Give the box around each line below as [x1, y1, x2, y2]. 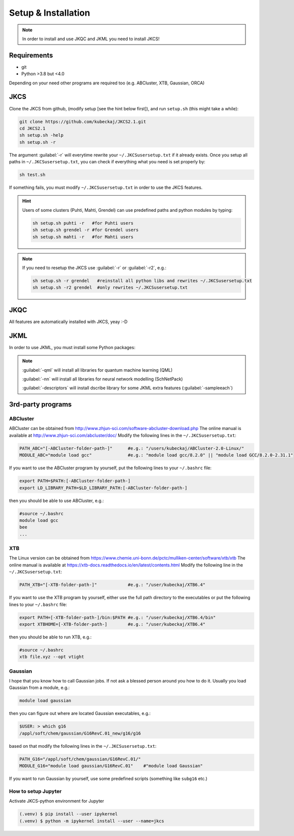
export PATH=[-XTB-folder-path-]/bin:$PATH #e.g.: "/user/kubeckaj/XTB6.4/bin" [19, 614, 216, 620]
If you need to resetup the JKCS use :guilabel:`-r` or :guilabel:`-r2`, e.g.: [22, 265, 167, 271]
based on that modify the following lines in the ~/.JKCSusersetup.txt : [9, 743, 157, 749]
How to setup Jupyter [9, 787, 62, 794]
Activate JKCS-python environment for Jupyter [9, 798, 104, 804]
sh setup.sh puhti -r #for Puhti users [32, 220, 134, 226]
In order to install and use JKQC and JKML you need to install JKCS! [22, 36, 160, 42]
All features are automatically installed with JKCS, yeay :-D [9, 319, 128, 325]
